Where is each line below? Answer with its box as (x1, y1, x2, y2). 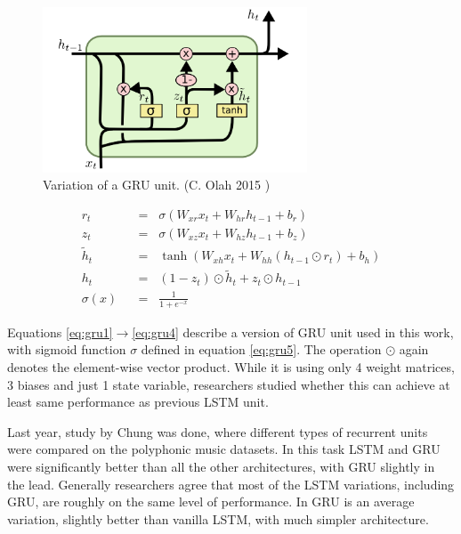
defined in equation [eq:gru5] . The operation (141, 340, 382, 359)
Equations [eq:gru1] (7, 322, 113, 341)
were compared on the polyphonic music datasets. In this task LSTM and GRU (7, 440, 441, 458)
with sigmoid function (7, 340, 126, 359)
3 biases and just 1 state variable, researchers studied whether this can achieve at (7, 375, 450, 393)
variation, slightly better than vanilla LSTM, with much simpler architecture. (7, 509, 429, 528)
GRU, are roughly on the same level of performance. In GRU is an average (7, 492, 415, 511)
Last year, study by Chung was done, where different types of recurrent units (7, 422, 428, 441)
